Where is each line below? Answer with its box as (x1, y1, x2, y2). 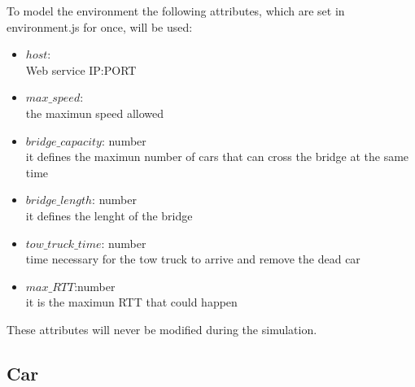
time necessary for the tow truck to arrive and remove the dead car (25, 250, 360, 267)
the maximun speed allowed (25, 104, 164, 121)
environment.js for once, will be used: (7, 18, 193, 35)
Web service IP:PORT (25, 61, 137, 78)
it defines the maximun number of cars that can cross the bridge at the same (25, 148, 409, 165)
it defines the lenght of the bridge (25, 207, 193, 224)
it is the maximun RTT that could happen (25, 294, 238, 311)
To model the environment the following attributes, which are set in (7, 2, 345, 19)
